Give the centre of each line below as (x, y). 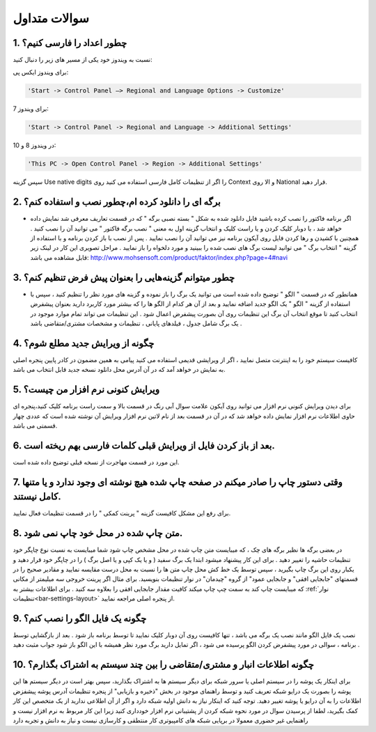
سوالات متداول (51, 18)
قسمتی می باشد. (35, 426)
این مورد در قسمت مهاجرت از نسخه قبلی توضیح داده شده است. (96, 462)
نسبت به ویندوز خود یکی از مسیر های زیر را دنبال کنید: (83, 60)
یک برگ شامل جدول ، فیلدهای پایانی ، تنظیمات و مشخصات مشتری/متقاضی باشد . (136, 323)
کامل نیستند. (37, 497)
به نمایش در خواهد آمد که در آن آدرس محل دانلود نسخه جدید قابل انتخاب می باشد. (119, 370)
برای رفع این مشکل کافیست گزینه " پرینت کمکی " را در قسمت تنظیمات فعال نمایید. (122, 513)
